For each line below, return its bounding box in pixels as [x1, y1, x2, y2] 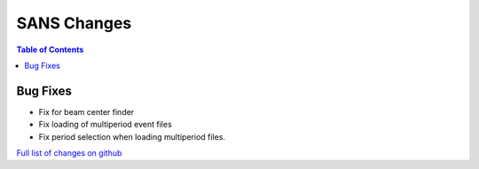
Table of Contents [16, 44, 84, 55]
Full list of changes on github [16, 148, 122, 158]
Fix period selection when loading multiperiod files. [38, 131, 226, 142]
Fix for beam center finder [38, 106, 135, 117]
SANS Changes [16, 13, 132, 33]
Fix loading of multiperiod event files [38, 119, 172, 130]
